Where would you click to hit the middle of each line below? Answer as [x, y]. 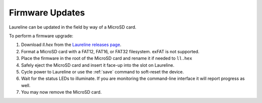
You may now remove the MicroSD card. [61, 92]
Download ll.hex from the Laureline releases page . [71, 45]
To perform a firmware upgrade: [41, 36]
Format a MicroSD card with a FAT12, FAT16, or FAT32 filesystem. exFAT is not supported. [110, 51]
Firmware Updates [47, 13]
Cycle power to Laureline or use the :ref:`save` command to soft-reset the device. [103, 72]
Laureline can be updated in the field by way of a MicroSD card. [73, 27]
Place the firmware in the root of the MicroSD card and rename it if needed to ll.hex [107, 59]
